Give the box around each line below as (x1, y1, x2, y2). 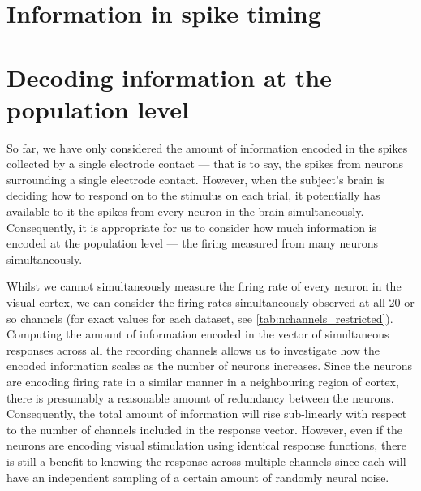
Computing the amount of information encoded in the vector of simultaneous (6, 325, 389, 342)
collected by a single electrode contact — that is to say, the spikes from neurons (6, 155, 403, 172)
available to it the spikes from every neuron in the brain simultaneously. (6, 203, 364, 220)
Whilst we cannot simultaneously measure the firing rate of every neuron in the (6, 278, 402, 295)
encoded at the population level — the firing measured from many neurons (6, 235, 379, 252)
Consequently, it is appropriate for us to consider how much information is (6, 218, 376, 235)
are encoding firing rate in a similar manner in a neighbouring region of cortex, (6, 373, 399, 390)
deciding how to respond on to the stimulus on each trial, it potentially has (6, 187, 380, 204)
